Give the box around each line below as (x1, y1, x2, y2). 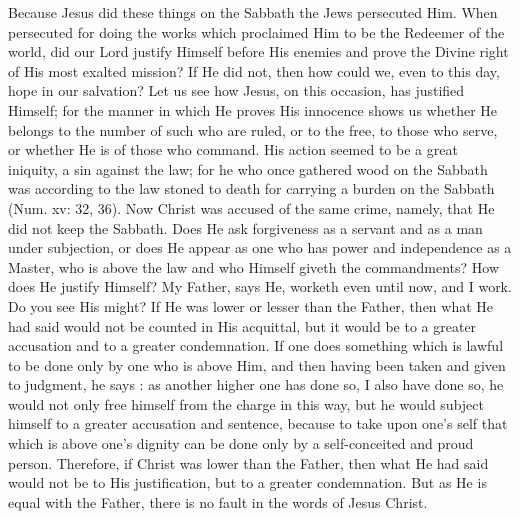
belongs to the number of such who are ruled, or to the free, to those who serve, (8, 119, 498, 140)
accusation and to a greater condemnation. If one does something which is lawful (8, 335, 504, 356)
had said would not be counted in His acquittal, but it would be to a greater (8, 315, 477, 336)
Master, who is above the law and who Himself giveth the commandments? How (8, 256, 500, 277)
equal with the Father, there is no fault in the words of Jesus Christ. (8, 491, 428, 512)
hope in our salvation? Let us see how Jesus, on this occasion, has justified (8, 80, 465, 101)
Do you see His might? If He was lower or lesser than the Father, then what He (8, 295, 494, 316)
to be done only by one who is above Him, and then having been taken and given (8, 354, 506, 375)
